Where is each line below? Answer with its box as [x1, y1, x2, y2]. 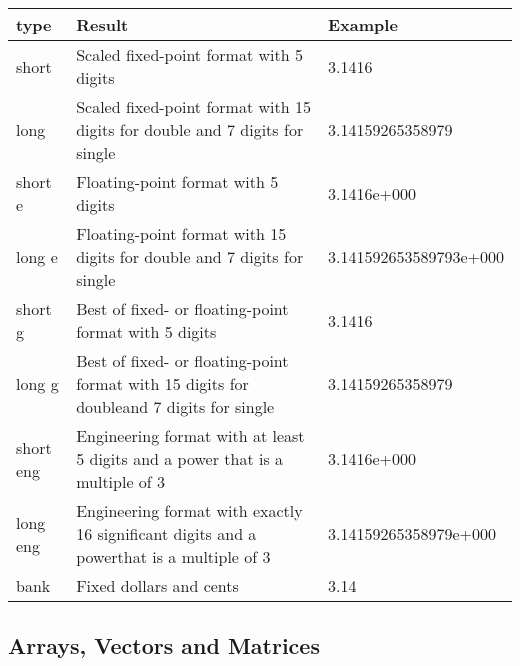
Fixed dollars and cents [76, 574, 239, 597]
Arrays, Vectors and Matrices [8, 630, 320, 661]
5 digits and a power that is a [76, 447, 284, 470]
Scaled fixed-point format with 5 [76, 43, 303, 66]
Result [76, 13, 129, 36]
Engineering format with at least [76, 424, 305, 447]
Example [327, 13, 398, 36]
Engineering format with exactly [76, 499, 303, 522]
